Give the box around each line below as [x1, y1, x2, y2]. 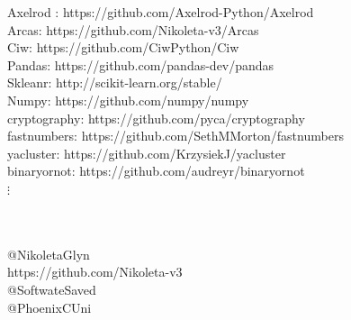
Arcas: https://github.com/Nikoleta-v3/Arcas [7, 20, 259, 39]
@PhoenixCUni [7, 297, 92, 316]
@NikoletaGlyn [7, 244, 90, 263]
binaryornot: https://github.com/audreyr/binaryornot [7, 161, 305, 180]
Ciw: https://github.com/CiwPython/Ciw [7, 38, 239, 57]
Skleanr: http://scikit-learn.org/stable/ [7, 73, 222, 92]
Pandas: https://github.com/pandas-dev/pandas [7, 55, 274, 74]
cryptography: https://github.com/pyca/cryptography [7, 108, 305, 127]
